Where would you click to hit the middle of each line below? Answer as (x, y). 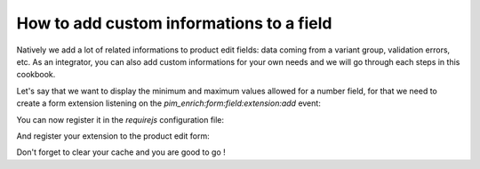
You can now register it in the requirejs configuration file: (120, 119)
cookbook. (36, 75)
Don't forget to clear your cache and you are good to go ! (121, 152)
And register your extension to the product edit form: (113, 136)
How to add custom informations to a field (174, 23)
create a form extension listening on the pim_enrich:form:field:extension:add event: (169, 103)
